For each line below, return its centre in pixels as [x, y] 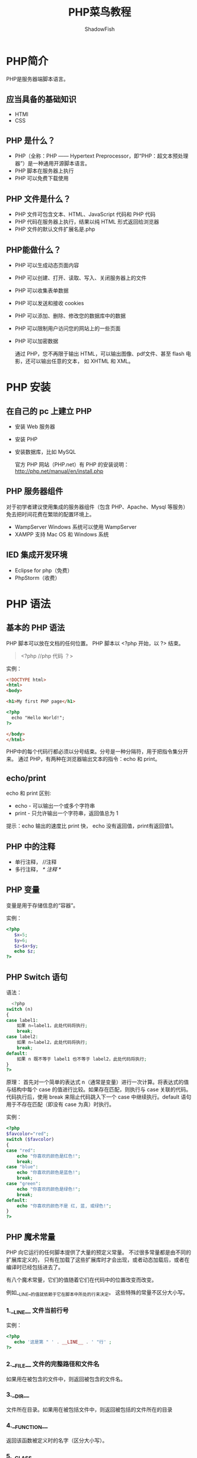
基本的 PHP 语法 [36, 628]
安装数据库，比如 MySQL [45, 451]
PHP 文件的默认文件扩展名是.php [55, 229]
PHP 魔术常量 [31, 1237]
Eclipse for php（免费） [44, 570]
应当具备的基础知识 [41, 100]
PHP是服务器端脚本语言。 [38, 79]
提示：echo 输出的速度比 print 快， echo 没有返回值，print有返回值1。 [91, 826]
